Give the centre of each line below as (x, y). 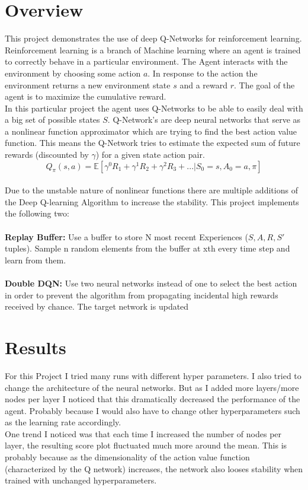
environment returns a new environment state (88, 85)
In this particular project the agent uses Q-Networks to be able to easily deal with (154, 108)
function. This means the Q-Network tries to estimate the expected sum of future (153, 143)
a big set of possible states (52, 120)
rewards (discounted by (47, 155)
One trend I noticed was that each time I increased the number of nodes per (143, 433)
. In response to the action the (203, 73)
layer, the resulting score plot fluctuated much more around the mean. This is (146, 445)
